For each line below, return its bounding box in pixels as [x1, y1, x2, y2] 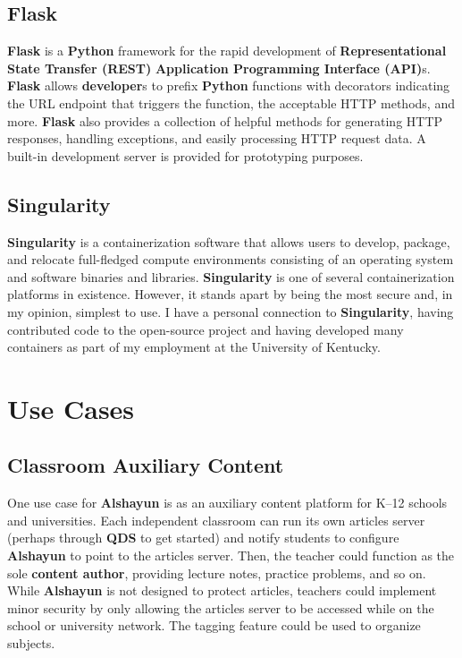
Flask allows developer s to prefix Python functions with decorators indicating [7, 76, 450, 95]
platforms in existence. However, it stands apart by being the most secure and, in [7, 285, 453, 303]
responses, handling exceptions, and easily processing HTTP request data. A [7, 129, 426, 148]
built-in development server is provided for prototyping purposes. [7, 146, 364, 165]
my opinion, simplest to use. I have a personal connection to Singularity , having [7, 302, 454, 320]
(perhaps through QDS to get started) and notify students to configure [7, 528, 399, 547]
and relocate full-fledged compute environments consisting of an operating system [7, 250, 454, 269]
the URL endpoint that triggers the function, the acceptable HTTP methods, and [7, 93, 455, 112]
